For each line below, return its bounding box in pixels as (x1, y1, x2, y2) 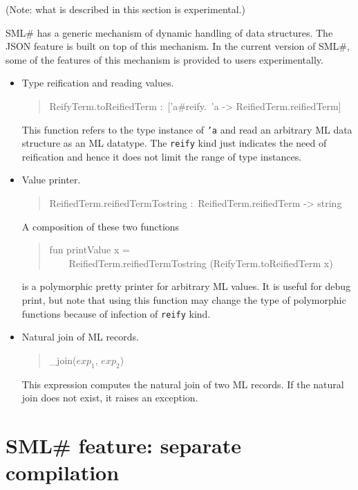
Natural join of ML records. (21, 329, 139, 344)
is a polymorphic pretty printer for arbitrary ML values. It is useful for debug (21, 279, 351, 293)
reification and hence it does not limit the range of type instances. (21, 149, 302, 163)
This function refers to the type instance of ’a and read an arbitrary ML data (21, 122, 352, 136)
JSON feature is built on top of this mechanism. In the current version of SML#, (6, 39, 350, 53)
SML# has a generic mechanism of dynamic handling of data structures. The (6, 25, 333, 39)
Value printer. (21, 172, 81, 187)
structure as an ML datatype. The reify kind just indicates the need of (21, 136, 327, 150)
